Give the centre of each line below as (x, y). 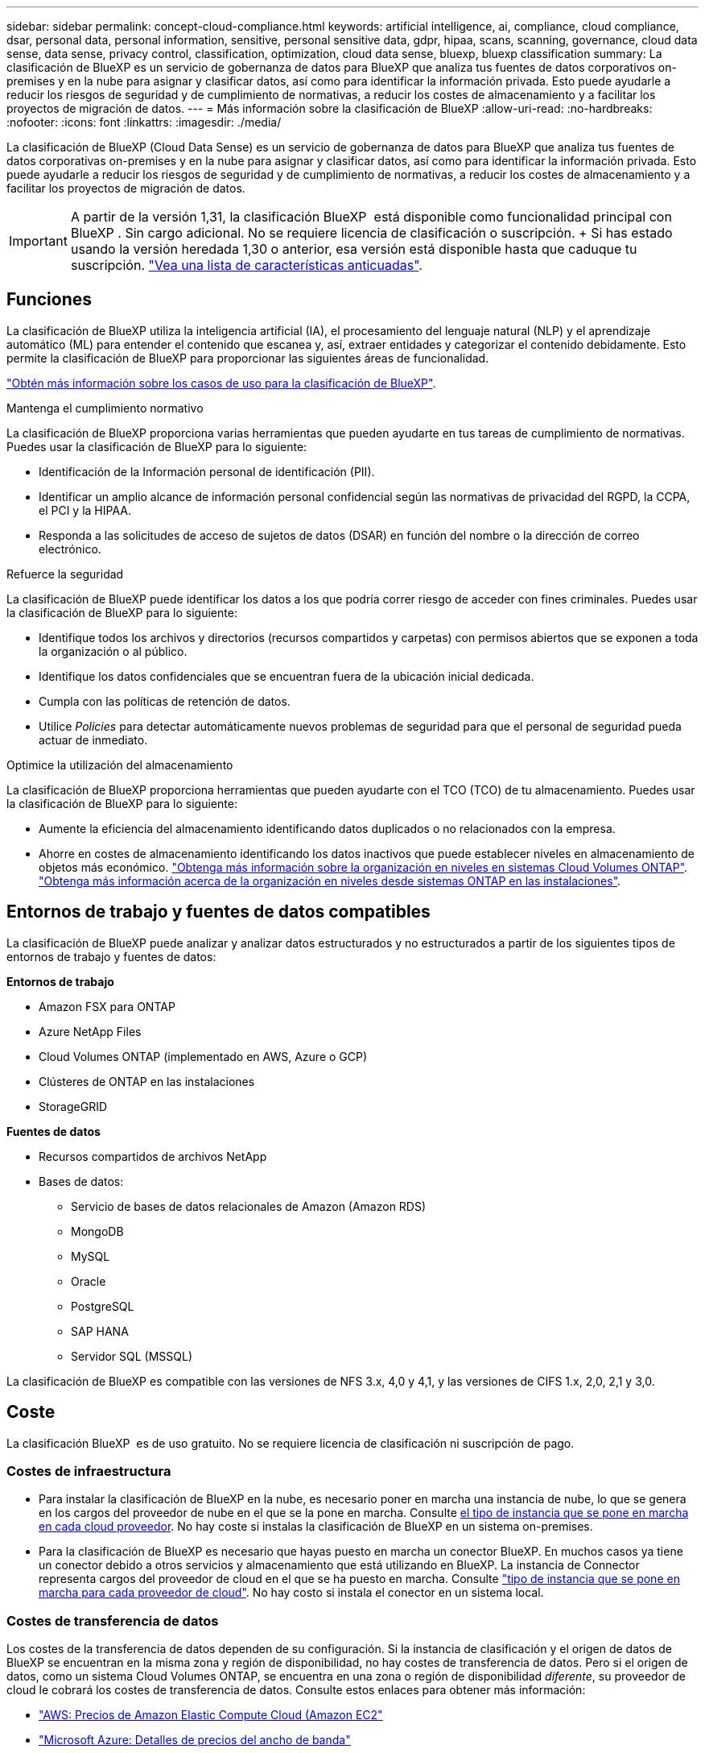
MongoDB (97, 1231)
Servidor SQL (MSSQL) (132, 1356)
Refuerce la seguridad (65, 574)
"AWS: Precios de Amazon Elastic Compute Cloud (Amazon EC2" (211, 1715)
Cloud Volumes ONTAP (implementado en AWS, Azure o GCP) (203, 1056)
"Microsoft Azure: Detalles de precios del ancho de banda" (195, 1740)
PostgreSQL (103, 1306)
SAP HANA (100, 1331)
